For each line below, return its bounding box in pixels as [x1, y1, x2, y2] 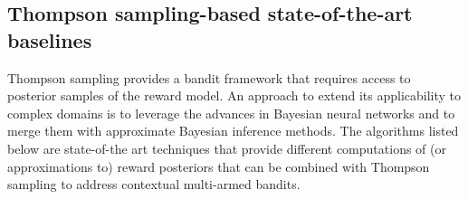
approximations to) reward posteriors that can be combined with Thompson [7, 156, 430, 175]
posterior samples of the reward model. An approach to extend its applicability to [7, 86, 462, 105]
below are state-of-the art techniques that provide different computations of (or [7, 138, 446, 157]
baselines [7, 25, 92, 53]
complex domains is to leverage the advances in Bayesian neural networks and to [7, 103, 455, 122]
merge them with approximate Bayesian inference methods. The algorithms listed [7, 121, 459, 140]
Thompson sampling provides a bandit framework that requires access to [7, 68, 411, 87]
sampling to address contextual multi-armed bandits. [7, 175, 301, 194]
